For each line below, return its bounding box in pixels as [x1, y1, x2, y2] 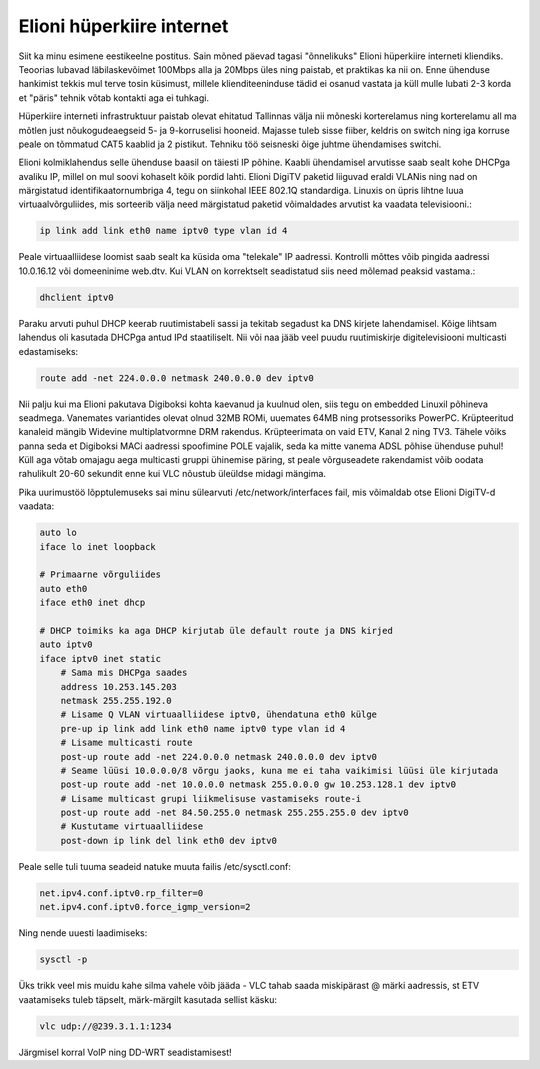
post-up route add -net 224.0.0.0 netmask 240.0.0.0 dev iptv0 [60, 751, 378, 762]
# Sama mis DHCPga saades [60, 667, 188, 679]
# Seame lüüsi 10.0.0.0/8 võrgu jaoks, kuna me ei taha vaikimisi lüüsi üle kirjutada [60, 765, 499, 776]
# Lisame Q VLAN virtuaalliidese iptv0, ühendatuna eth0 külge [60, 709, 378, 720]
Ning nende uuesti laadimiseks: [18, 927, 148, 939]
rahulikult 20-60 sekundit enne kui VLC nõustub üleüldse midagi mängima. [18, 468, 327, 480]
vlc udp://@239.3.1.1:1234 [39, 1020, 172, 1032]
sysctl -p [39, 954, 88, 965]
